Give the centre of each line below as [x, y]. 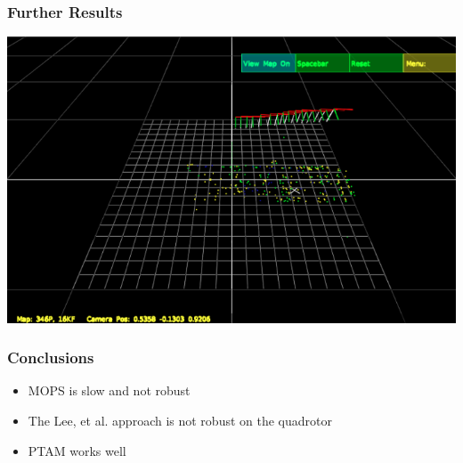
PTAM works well [77, 450]
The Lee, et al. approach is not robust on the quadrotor [180, 420]
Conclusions [51, 357]
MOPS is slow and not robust [109, 390]
